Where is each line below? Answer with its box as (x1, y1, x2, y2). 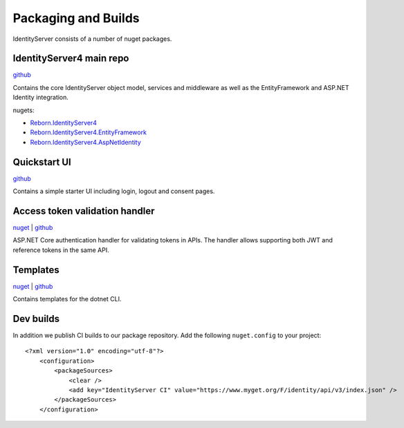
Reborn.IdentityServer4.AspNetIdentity (30, 138, 141, 146)
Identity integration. (12, 93, 69, 102)
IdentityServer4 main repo (12, 53, 129, 64)
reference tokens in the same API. (12, 246, 110, 254)
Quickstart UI (12, 156, 72, 168)
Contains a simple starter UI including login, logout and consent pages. (12, 187, 215, 195)
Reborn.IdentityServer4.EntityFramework (30, 128, 147, 136)
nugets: (12, 106, 35, 114)
